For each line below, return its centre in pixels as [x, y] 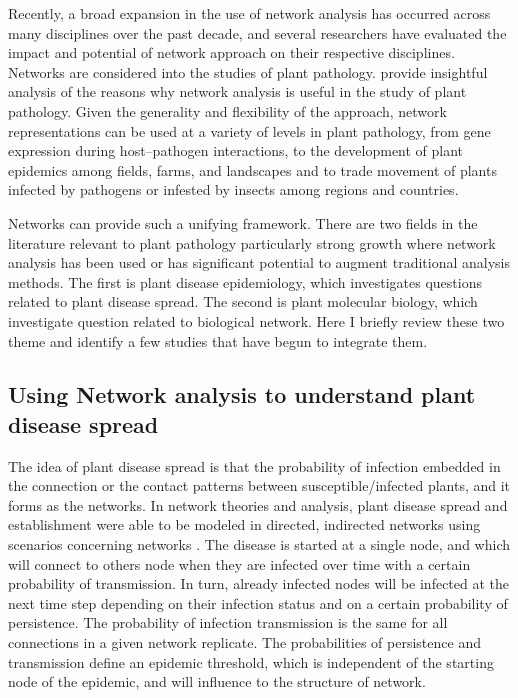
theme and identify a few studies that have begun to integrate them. [218, 340]
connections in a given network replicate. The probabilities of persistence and [244, 642]
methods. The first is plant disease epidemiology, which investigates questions [245, 281]
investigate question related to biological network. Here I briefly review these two [256, 320]
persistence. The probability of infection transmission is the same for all [228, 622]
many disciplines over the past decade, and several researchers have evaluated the [257, 32]
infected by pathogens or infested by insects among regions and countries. [233, 189]
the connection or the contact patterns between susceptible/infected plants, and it [259, 485]
